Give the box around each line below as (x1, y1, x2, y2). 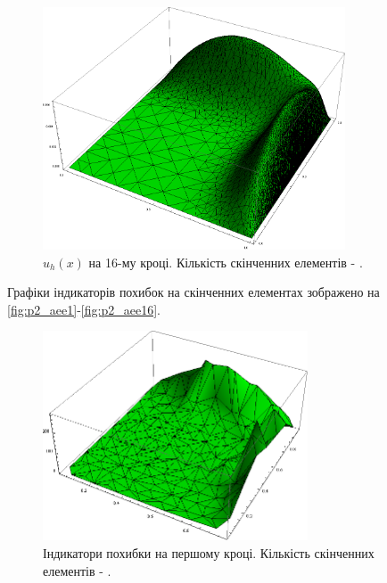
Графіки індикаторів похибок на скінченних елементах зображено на (7, 283, 380, 301)
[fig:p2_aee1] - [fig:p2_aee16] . (7, 300, 161, 318)
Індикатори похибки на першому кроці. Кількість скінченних (43, 543, 375, 562)
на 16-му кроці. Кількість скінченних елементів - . (88, 252, 363, 271)
